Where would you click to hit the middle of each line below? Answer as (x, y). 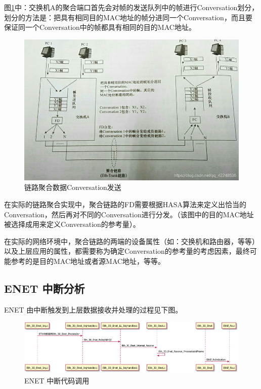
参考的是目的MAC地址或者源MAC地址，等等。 (88, 261)
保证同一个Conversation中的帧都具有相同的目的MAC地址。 (100, 27)
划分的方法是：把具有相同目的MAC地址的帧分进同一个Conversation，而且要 (128, 17)
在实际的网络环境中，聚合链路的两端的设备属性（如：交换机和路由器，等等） (132, 241)
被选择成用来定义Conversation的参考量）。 (72, 224)
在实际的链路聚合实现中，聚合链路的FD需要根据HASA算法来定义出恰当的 (125, 204)
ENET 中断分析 (45, 288)
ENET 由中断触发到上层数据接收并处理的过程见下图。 (93, 309)
